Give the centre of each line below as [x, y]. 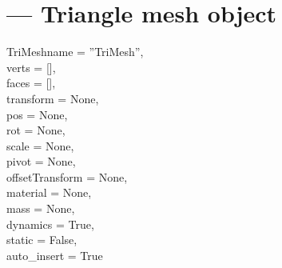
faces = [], [31, 83]
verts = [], [31, 67]
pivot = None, [41, 161]
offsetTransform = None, [67, 176]
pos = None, [37, 114]
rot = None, [36, 130]
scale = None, [40, 145]
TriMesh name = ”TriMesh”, [75, 52]
